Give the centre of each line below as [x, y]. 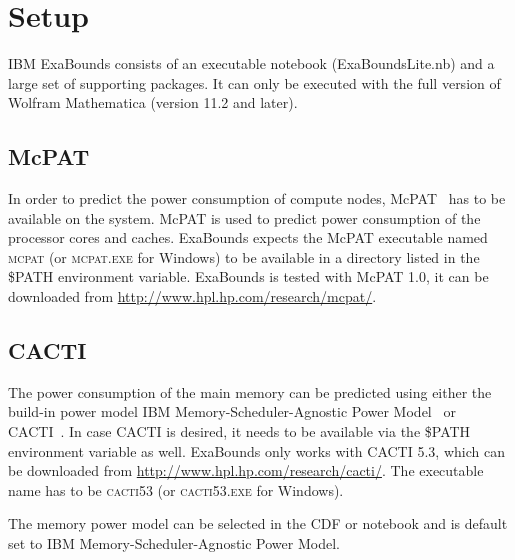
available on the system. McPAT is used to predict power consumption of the [244, 217]
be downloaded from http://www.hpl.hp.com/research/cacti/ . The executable [246, 470]
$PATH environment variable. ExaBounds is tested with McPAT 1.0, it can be [248, 276]
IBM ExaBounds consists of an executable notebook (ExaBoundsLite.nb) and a [251, 63]
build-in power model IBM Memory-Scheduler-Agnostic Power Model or [232, 411]
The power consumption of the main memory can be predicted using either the [250, 391]
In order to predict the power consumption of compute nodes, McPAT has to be [257, 198]
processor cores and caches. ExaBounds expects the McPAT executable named [248, 237]
